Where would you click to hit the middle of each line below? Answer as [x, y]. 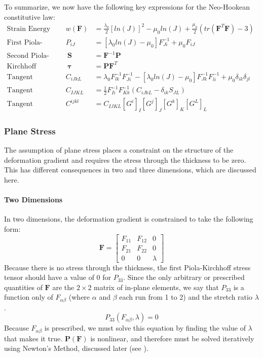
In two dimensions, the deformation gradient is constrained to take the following [129, 219]
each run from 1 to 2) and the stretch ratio [186, 297]
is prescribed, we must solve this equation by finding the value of [145, 328]
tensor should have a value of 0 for [58, 277]
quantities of [23, 287]
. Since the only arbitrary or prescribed [184, 277]
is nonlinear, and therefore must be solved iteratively [172, 338]
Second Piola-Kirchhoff [28, 56]
